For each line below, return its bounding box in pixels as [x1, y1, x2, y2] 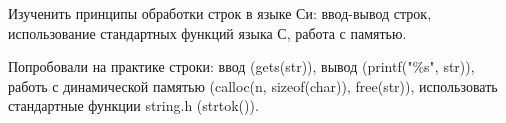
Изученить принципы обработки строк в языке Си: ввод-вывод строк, [8, 3, 432, 23]
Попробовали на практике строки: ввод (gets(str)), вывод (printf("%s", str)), [8, 56, 475, 77]
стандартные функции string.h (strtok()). [8, 95, 259, 116]
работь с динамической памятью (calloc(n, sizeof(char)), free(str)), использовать [8, 75, 498, 96]
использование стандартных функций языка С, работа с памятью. [8, 22, 407, 43]
